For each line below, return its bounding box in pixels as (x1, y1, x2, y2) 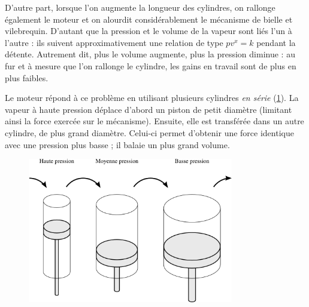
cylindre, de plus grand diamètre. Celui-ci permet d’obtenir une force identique (5, 126, 294, 139)
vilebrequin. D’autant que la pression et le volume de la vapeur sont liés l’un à (5, 24, 292, 37)
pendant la (256, 36, 296, 48)
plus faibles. (5, 71, 49, 84)
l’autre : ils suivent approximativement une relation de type (5, 36, 223, 48)
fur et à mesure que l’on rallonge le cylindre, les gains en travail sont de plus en (5, 59, 296, 72)
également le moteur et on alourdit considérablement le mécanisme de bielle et (5, 13, 293, 25)
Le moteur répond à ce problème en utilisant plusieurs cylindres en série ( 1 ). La (5, 91, 299, 104)
